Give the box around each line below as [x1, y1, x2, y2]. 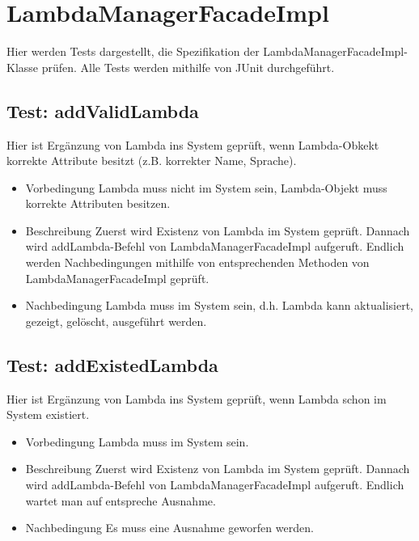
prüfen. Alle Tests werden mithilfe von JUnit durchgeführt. [41, 58, 335, 75]
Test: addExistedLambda [6, 352, 218, 377]
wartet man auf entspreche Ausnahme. [25, 492, 216, 509]
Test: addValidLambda [6, 98, 199, 123]
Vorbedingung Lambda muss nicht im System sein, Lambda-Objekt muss [25, 179, 387, 196]
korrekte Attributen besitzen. [25, 195, 171, 212]
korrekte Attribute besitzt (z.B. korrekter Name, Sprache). [6, 152, 297, 169]
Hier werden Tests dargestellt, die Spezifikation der [6, 43, 260, 60]
